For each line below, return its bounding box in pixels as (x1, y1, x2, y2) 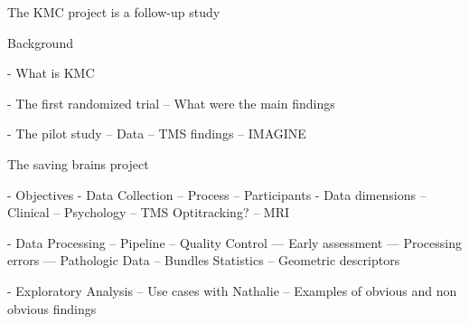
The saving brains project (7, 154, 149, 173)
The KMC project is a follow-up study (7, 3, 220, 21)
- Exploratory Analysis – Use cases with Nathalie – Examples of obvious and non (7, 281, 457, 300)
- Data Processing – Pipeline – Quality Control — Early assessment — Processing (7, 233, 462, 252)
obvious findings (7, 299, 97, 318)
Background (7, 33, 73, 52)
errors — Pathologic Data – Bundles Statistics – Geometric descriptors (7, 251, 400, 270)
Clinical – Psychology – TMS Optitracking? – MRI (7, 203, 290, 222)
